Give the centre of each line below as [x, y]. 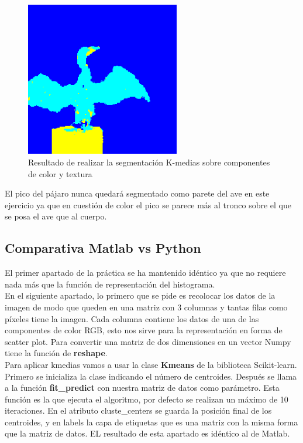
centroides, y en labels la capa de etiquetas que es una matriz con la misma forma [151, 422]
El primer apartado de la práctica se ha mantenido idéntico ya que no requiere [145, 273]
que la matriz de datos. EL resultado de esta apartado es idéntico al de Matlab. [147, 433]
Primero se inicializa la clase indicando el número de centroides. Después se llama [151, 376]
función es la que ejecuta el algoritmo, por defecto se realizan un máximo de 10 [147, 399]
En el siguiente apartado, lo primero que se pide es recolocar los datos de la [140, 295]
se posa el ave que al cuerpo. [56, 216]
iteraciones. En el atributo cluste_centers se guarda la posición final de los [138, 410]
